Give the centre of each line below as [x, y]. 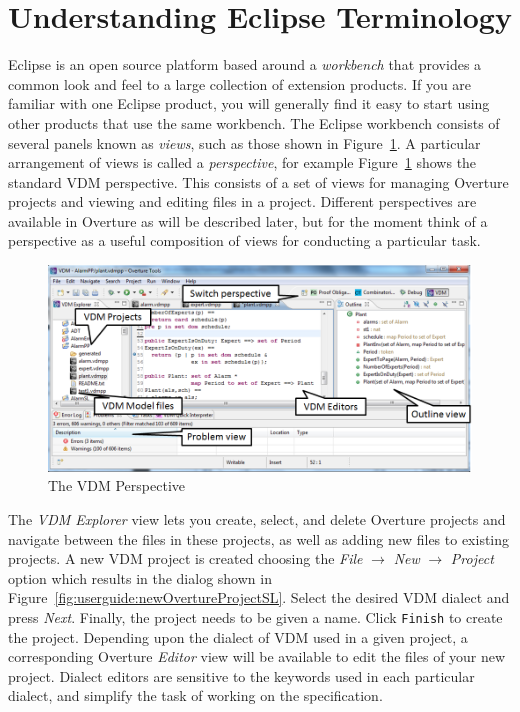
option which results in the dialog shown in [140, 577]
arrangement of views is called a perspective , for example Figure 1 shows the [242, 162]
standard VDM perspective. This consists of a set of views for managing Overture [258, 181]
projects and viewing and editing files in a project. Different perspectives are [242, 201]
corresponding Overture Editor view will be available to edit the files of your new [257, 656]
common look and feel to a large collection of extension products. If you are [240, 83]
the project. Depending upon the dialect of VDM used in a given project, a [238, 636]
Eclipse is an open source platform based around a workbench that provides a [245, 64]
